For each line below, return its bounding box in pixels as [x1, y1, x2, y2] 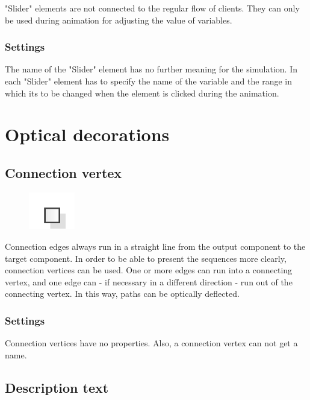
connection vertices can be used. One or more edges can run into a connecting [5, 264, 293, 276]
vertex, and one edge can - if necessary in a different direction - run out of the [5, 275, 293, 288]
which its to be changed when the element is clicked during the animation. [5, 86, 279, 99]
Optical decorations [5, 122, 170, 147]
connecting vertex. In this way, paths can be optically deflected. [5, 287, 240, 300]
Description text [5, 378, 109, 396]
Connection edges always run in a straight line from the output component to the [5, 240, 306, 253]
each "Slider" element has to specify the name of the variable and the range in [5, 75, 292, 87]
